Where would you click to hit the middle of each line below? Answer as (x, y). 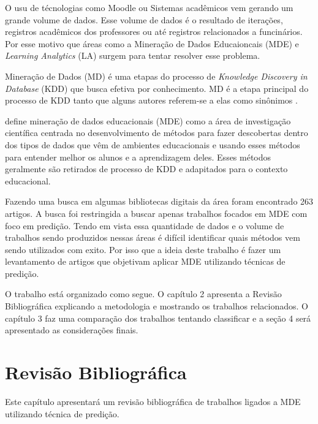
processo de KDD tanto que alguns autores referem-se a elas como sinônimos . (151, 100)
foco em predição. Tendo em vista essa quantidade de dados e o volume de (145, 225)
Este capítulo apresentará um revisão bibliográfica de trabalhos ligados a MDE (153, 401)
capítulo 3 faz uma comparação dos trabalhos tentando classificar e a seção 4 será (158, 318)
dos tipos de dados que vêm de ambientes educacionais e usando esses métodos (153, 144)
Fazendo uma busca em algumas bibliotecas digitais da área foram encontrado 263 (159, 201)
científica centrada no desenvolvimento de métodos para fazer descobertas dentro (157, 133)
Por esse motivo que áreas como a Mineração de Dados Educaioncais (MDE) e (152, 43)
